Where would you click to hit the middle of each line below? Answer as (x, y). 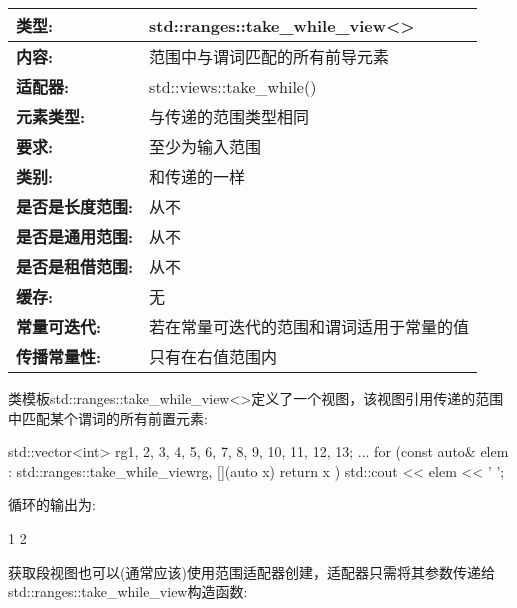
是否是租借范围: (75, 266)
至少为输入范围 (205, 146)
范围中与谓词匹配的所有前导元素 (269, 56)
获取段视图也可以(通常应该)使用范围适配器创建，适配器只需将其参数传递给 (251, 571)
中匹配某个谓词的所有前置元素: (108, 417)
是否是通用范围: (75, 236)
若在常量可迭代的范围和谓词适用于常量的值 (309, 326)
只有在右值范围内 (213, 356)
